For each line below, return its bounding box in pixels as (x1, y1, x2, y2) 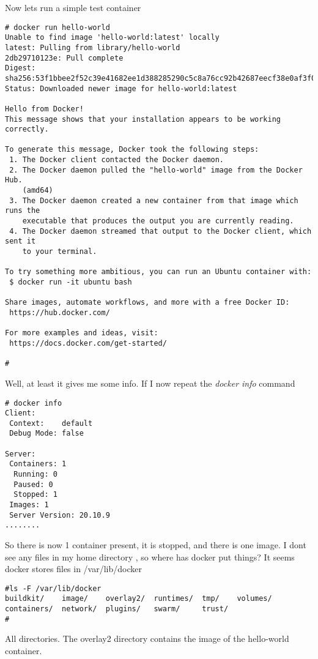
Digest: (5, 64, 36, 73)
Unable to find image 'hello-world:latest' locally (5, 33, 220, 42)
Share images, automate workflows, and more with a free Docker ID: (5, 298, 290, 307)
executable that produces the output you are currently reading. (22, 217, 294, 226)
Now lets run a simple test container (5, 1, 141, 13)
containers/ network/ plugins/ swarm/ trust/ (5, 605, 229, 614)
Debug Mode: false (9, 429, 84, 438)
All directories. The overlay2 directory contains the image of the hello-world (5, 632, 289, 645)
